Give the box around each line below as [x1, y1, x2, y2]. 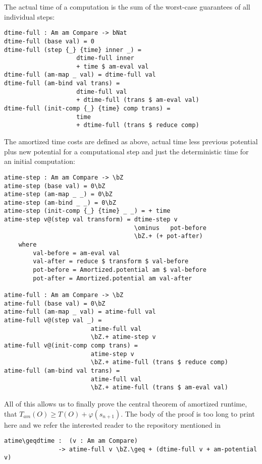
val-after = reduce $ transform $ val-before [33, 258, 189, 265]
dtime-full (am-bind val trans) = [4, 80, 120, 87]
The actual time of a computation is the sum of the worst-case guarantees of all [4, 2, 250, 12]
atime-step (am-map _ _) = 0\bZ [4, 191, 113, 198]
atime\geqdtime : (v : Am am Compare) [4, 437, 138, 445]
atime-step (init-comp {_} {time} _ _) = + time [4, 207, 171, 215]
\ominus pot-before [134, 224, 206, 231]
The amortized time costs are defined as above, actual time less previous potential [4, 136, 258, 147]
